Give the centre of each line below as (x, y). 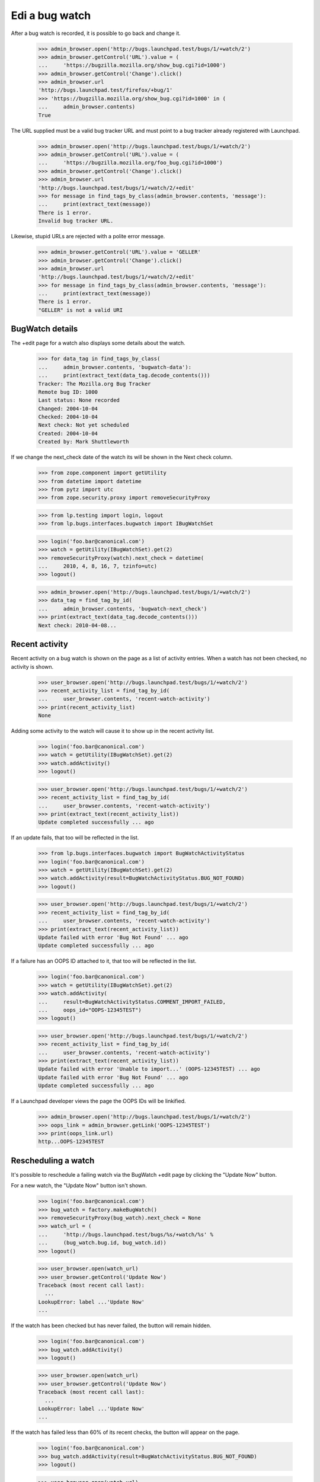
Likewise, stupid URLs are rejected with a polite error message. (88, 237)
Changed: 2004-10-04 (68, 408)
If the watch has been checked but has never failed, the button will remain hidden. (111, 1326)
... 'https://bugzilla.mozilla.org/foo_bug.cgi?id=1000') (130, 163)
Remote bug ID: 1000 (68, 392)
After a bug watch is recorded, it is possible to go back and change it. (96, 33)
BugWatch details (44, 329)
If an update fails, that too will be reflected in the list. (75, 838)
